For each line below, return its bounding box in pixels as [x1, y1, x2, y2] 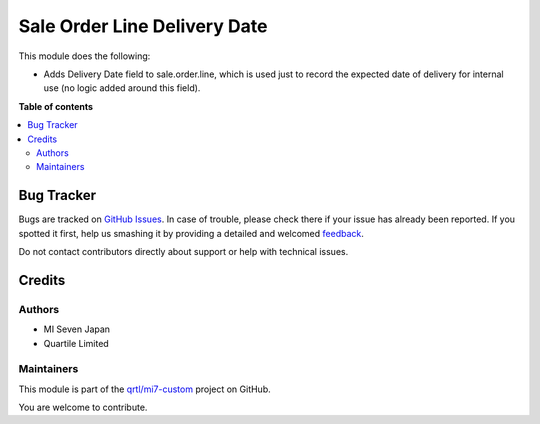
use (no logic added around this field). [43, 82, 201, 94]
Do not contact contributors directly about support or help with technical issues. [18, 245, 349, 257]
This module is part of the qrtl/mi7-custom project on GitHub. [18, 383, 272, 395]
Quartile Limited [43, 337, 109, 349]
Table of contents [18, 100, 94, 112]
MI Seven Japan [43, 323, 110, 335]
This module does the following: [18, 50, 151, 62]
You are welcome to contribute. [18, 401, 148, 414]
